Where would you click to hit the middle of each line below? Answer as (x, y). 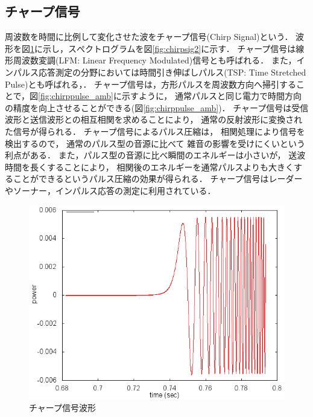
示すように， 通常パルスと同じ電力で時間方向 (212, 96)
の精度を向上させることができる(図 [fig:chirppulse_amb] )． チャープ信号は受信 (157, 107)
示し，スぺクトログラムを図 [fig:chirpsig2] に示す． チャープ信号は (169, 48)
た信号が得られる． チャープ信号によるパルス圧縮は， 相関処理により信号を (155, 131)
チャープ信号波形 (63, 408)
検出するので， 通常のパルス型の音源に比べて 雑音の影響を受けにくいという (155, 143)
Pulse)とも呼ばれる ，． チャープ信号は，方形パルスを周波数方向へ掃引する (151, 84)
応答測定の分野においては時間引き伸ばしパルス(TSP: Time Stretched (172, 72)
